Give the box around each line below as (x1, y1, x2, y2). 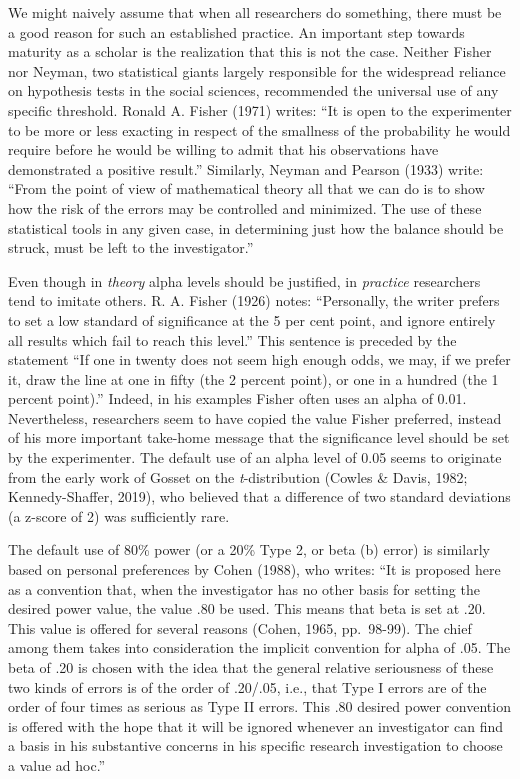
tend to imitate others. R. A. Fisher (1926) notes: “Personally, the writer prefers (8, 290, 500, 311)
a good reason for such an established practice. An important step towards (8, 21, 465, 42)
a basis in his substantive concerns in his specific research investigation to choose (8, 735, 503, 756)
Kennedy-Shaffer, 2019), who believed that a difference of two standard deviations (8, 486, 511, 507)
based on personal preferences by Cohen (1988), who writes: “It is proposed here (8, 559, 501, 580)
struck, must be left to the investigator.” (8, 237, 254, 258)
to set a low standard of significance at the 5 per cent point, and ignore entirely (8, 309, 496, 330)
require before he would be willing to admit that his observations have (8, 139, 439, 160)
